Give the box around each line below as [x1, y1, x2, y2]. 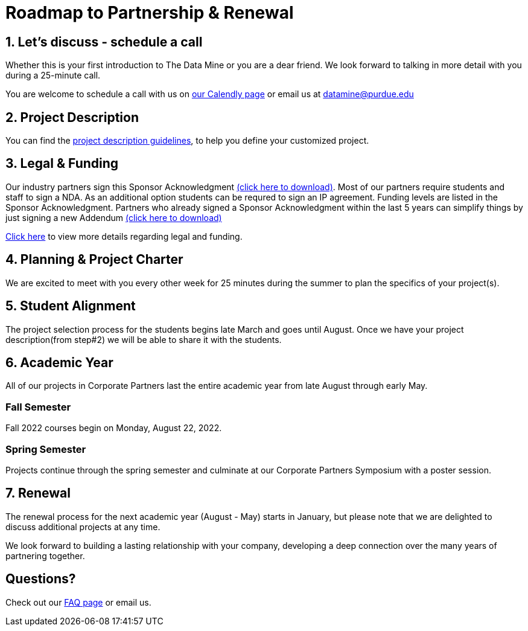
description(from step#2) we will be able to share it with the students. [5, 334, 282, 345]
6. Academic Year [5, 354, 113, 370]
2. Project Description [5, 109, 139, 125]
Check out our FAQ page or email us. [5, 597, 151, 607]
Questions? [5, 571, 76, 587]
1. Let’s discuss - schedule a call [5, 34, 203, 50]
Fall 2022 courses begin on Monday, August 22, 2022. [5, 423, 222, 434]
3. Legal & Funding [5, 156, 119, 171]
